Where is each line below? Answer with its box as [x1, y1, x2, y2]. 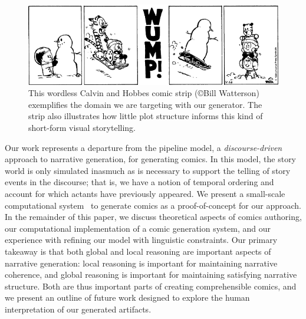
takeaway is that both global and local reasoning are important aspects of [5, 245, 271, 257]
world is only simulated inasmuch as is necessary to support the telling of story [5, 164, 291, 176]
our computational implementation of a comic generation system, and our [5, 222, 271, 234]
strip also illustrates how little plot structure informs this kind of [28, 110, 263, 122]
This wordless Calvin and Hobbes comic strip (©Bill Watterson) [28, 87, 259, 99]
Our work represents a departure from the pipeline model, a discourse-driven [5, 141, 282, 153]
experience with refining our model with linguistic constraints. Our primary [5, 234, 278, 246]
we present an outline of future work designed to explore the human [5, 291, 250, 304]
